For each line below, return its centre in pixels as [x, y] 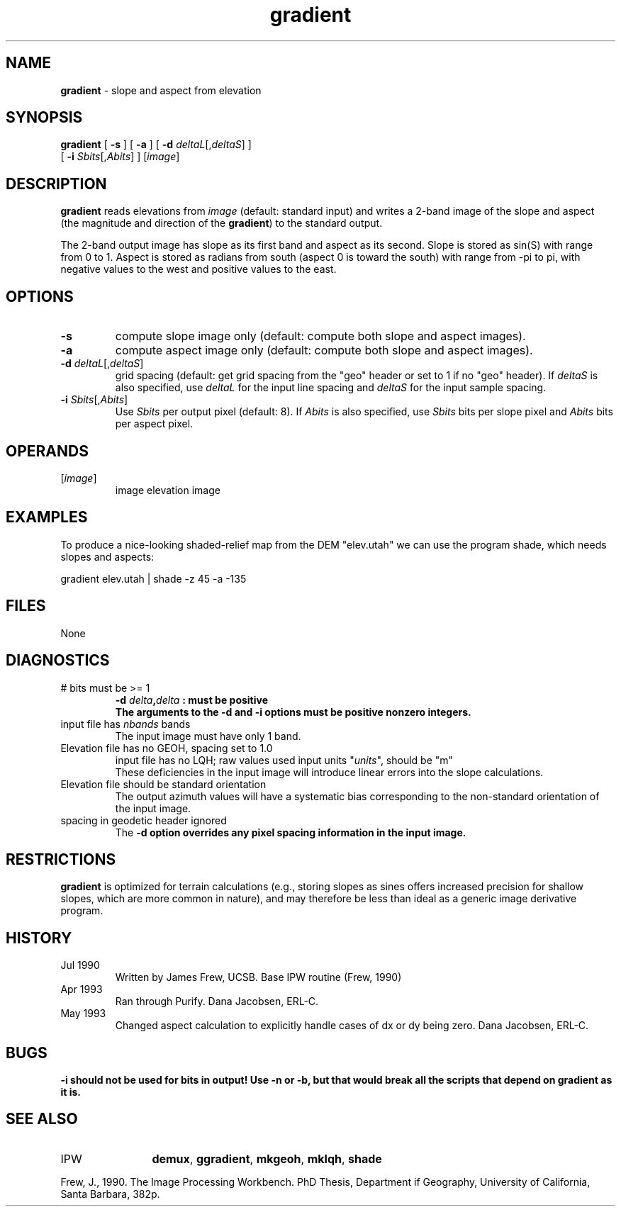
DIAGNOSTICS [58, 661]
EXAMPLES [47, 517]
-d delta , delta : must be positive [192, 700]
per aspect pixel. [154, 424]
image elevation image [168, 490]
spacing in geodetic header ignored [144, 820]
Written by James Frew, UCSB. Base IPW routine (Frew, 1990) [258, 977]
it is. [71, 1092]
